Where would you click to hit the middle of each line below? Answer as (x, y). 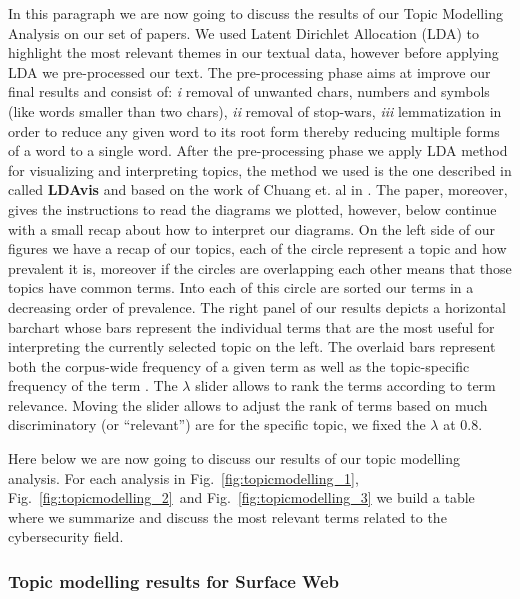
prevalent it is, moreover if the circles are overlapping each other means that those (260, 267)
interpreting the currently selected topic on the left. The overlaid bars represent (252, 346)
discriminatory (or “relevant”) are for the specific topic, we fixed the (217, 424)
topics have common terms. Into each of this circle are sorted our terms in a (241, 287)
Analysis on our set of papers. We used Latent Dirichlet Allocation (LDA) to (244, 32)
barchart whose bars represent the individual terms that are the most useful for (251, 326)
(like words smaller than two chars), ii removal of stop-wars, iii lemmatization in (255, 110)
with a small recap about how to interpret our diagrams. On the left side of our (251, 228)
